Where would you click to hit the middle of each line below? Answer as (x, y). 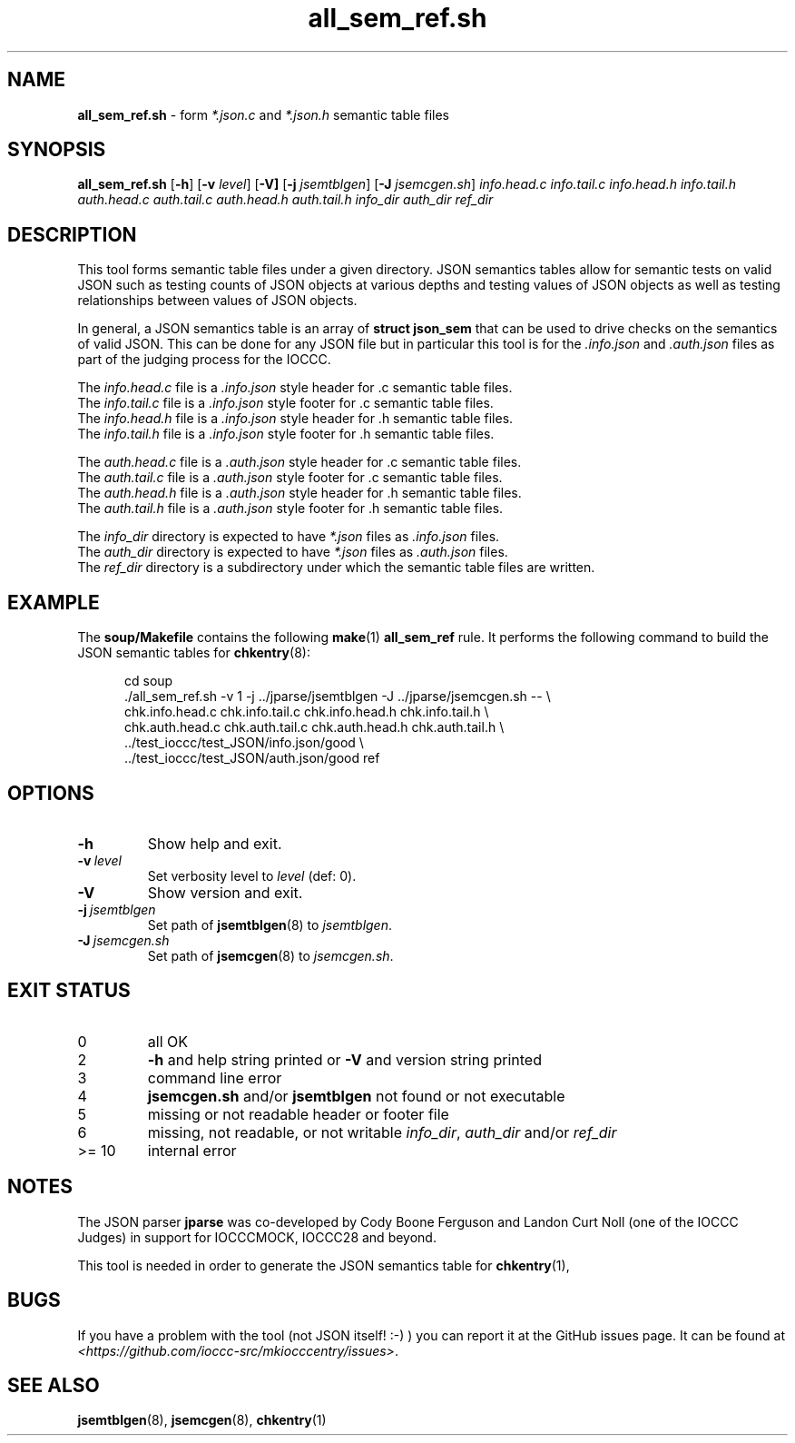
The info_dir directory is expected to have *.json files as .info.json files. (289, 537)
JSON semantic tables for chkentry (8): (194, 653)
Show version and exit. (225, 892)
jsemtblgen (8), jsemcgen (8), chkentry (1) (202, 1420)
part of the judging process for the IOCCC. (204, 360)
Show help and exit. (215, 843)
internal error (192, 1150)
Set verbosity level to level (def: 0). (252, 875)
